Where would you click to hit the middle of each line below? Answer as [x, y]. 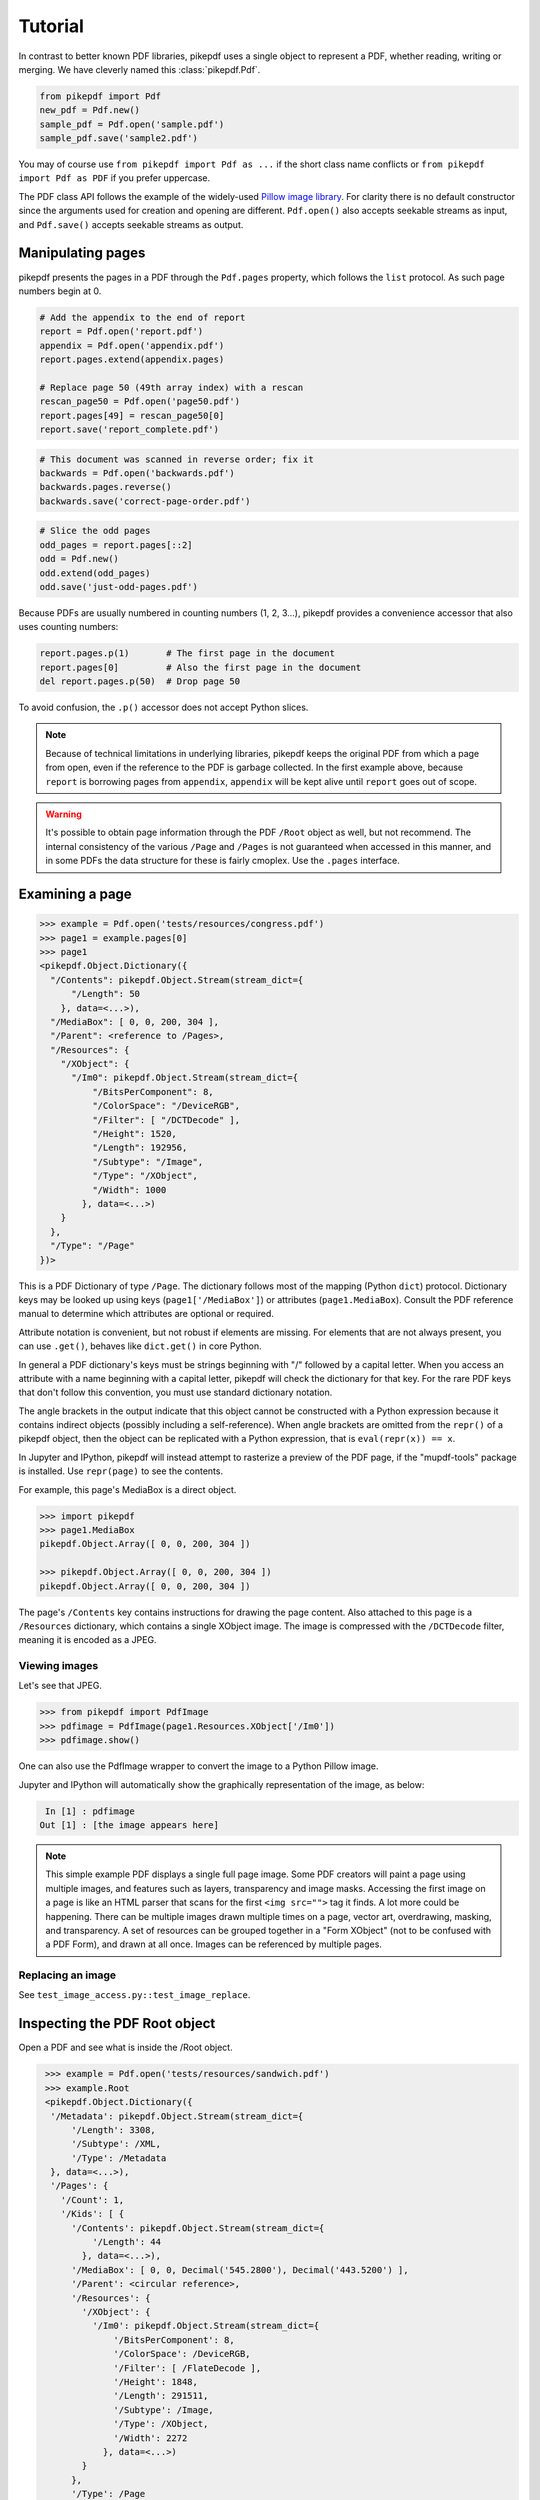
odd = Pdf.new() [79, 559]
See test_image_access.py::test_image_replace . [134, 1995]
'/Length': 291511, [161, 2396]
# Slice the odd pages [95, 531]
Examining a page [75, 894]
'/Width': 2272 [150, 2438]
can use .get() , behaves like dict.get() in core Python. [140, 1346]
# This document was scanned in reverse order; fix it [176, 459]
